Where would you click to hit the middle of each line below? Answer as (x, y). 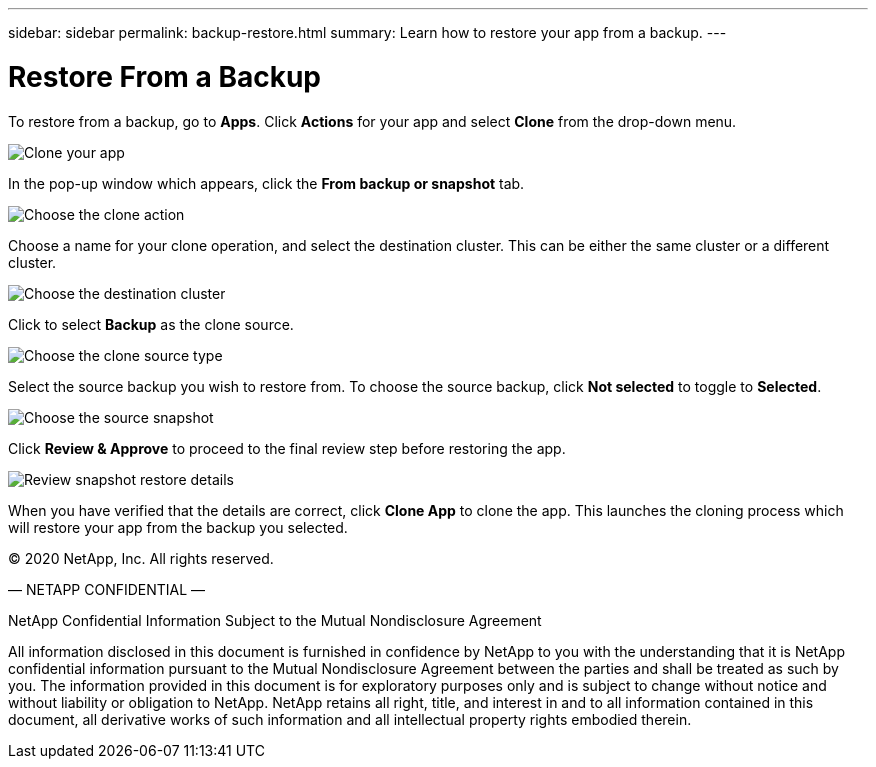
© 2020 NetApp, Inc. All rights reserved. (141, 558)
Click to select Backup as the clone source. (151, 324)
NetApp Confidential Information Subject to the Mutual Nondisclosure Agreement (275, 620)
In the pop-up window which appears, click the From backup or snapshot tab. (266, 183)
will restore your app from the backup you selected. (178, 527)
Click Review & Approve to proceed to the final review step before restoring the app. (287, 448)
